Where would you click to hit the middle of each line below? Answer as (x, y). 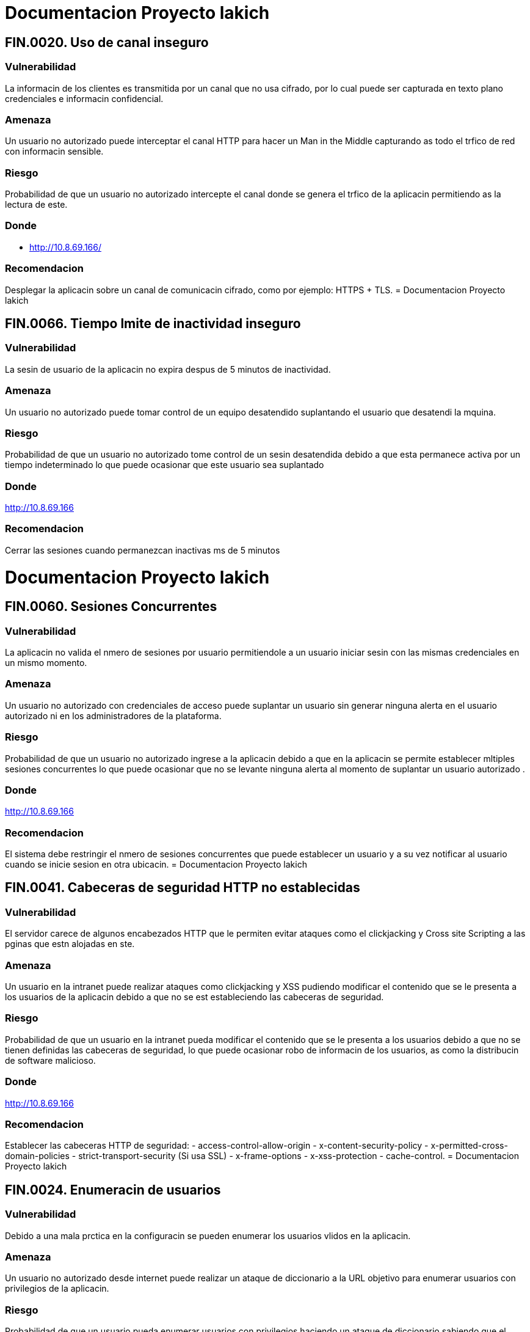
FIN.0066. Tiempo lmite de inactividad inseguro (153, 323)
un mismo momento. (46, 663)
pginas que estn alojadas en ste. (70, 944)
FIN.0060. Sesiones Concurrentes (111, 607)
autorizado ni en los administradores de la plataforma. (113, 715)
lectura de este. (36, 205)
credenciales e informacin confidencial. (84, 98)
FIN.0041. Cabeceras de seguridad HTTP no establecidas (183, 888)
